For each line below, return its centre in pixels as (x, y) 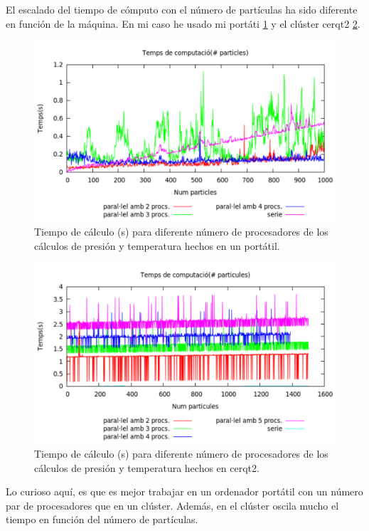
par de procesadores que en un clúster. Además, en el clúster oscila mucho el (172, 505)
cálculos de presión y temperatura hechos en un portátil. (157, 245)
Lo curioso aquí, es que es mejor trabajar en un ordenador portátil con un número (184, 491)
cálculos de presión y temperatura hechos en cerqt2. (147, 467)
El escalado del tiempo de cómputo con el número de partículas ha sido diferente (182, 9)
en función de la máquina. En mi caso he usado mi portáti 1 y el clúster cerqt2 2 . (183, 23)
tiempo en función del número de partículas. (102, 519)
